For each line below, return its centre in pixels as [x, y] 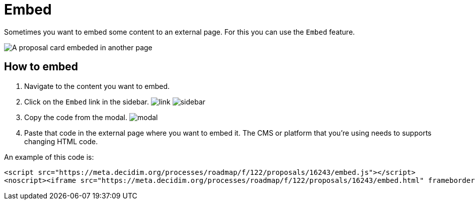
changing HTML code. [61, 141]
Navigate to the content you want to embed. [97, 86]
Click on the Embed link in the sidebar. [87, 101]
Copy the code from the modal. [76, 117]
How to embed [41, 67]
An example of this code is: [49, 157]
